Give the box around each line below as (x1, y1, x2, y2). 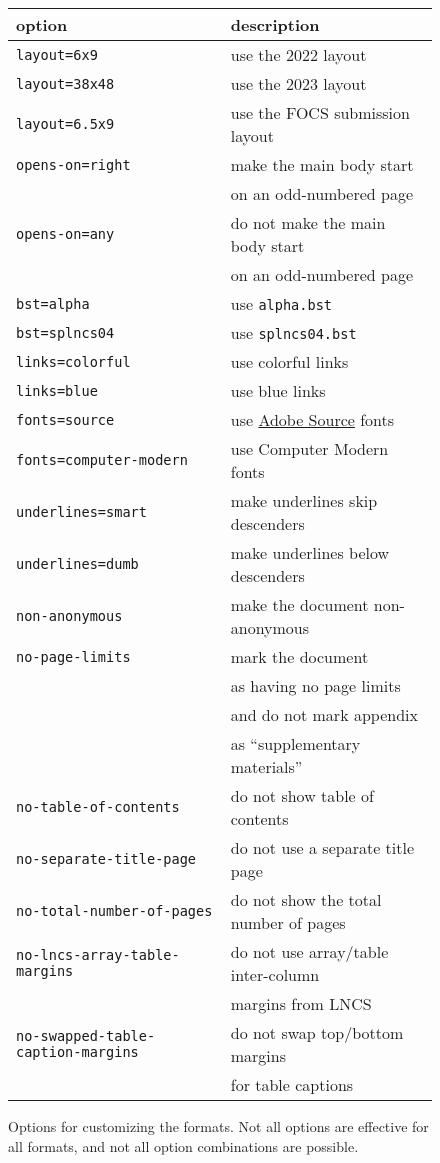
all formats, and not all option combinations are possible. (8, 1135, 359, 1156)
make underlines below (230, 541, 390, 564)
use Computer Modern (230, 437, 389, 460)
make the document (230, 593, 369, 616)
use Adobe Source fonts (230, 408, 395, 431)
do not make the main (230, 211, 386, 234)
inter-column (230, 963, 320, 986)
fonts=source (16, 411, 115, 428)
